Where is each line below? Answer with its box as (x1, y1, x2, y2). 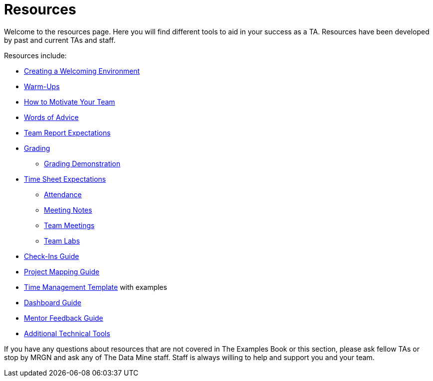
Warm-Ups (24, 82, 60, 91)
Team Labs (44, 236, 80, 245)
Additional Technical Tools (24, 329, 110, 338)
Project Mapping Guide (24, 267, 100, 276)
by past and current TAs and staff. (4, 35, 116, 44)
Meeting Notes (44, 205, 92, 214)
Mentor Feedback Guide (24, 313, 103, 322)
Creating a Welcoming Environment (24, 66, 140, 75)
